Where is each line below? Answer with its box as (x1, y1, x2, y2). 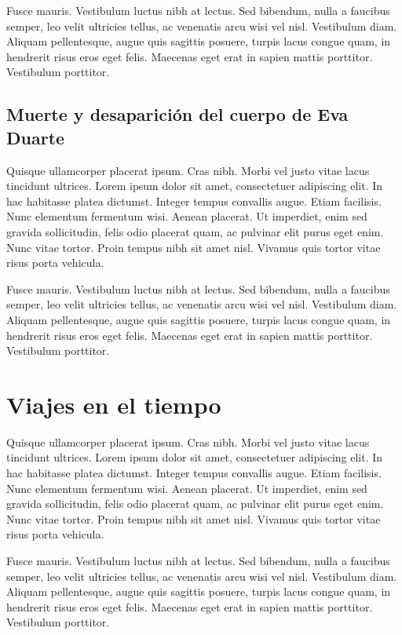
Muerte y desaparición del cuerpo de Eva (6, 102, 349, 126)
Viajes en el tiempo (6, 388, 221, 420)
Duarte (6, 125, 65, 149)
